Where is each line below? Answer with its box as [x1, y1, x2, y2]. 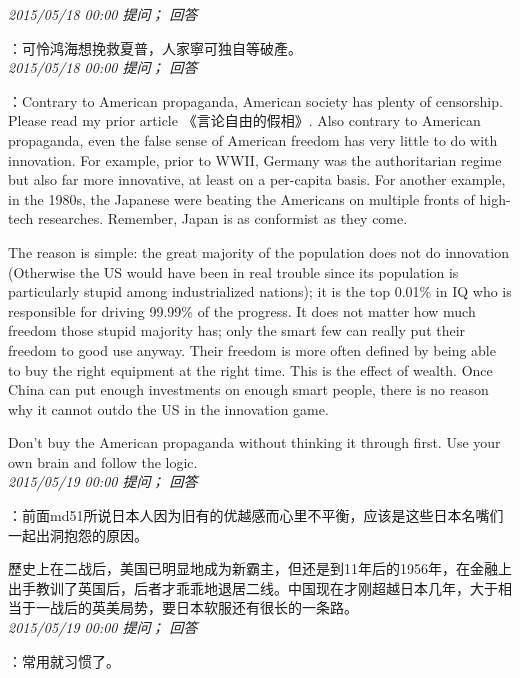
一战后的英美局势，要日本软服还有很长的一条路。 [35, 597, 358, 618]
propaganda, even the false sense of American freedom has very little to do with [8, 129, 498, 150]
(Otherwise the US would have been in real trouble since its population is [8, 261, 459, 282]
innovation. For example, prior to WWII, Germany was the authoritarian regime [8, 149, 502, 170]
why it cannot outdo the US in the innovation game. [8, 398, 329, 419]
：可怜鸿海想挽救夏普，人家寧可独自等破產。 [8, 37, 302, 58]
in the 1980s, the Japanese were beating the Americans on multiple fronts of [8, 188, 475, 209]
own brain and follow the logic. [8, 451, 198, 472]
